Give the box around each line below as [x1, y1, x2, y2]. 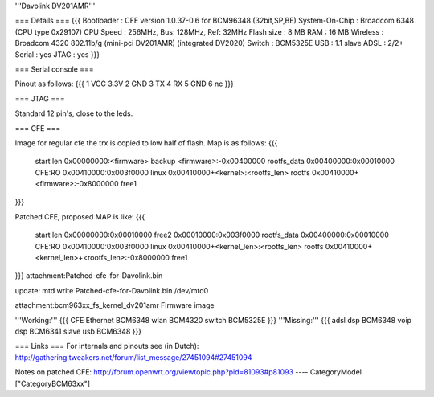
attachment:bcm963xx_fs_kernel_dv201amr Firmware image [14, 301, 215, 310]
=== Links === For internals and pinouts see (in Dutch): [14, 342, 199, 351]
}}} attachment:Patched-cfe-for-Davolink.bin [14, 271, 163, 280]
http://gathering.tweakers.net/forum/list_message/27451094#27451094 [14, 352, 252, 362]
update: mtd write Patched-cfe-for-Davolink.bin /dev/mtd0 [14, 285, 209, 295]
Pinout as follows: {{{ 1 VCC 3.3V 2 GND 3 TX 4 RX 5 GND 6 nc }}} [14, 79, 235, 88]
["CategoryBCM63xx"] [14, 379, 91, 388]
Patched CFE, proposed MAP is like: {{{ [14, 211, 145, 221]
